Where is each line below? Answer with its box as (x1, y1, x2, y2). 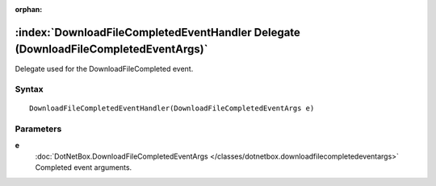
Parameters (15, 123, 62, 134)
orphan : (15, 5, 43, 14)
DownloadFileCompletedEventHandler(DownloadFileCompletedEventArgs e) (29, 104, 315, 113)
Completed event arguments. (35, 163, 132, 172)
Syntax (15, 84, 44, 95)
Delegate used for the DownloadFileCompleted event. (15, 64, 194, 73)
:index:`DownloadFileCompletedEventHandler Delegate (15, 25, 300, 39)
